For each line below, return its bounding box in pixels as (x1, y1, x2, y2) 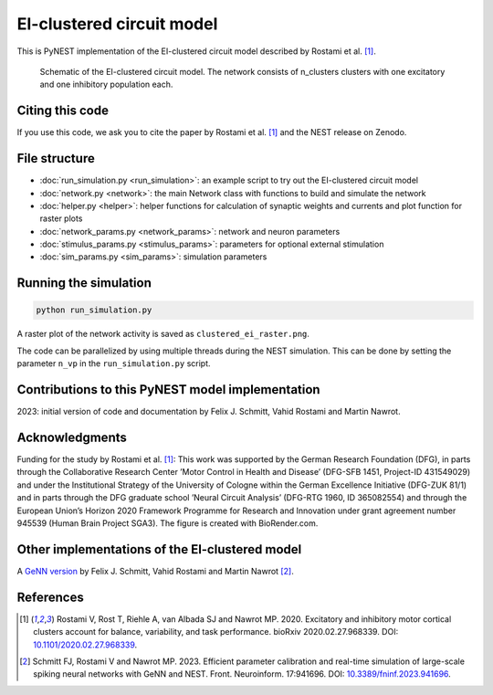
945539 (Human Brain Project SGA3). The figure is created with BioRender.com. (16, 518, 319, 529)
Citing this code (16, 103, 110, 119)
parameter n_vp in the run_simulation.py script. (16, 358, 211, 369)
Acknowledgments (16, 429, 128, 445)
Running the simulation (16, 275, 152, 291)
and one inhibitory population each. (39, 79, 173, 90)
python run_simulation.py (36, 305, 152, 315)
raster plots (39, 213, 83, 224)
